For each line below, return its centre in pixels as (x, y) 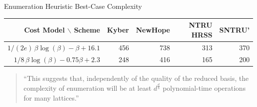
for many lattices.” (51, 98)
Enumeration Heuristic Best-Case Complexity (73, 6)
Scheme (87, 29)
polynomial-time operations (204, 88)
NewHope (153, 29)
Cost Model (44, 29)
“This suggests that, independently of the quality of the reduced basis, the (136, 78)
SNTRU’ (234, 29)
